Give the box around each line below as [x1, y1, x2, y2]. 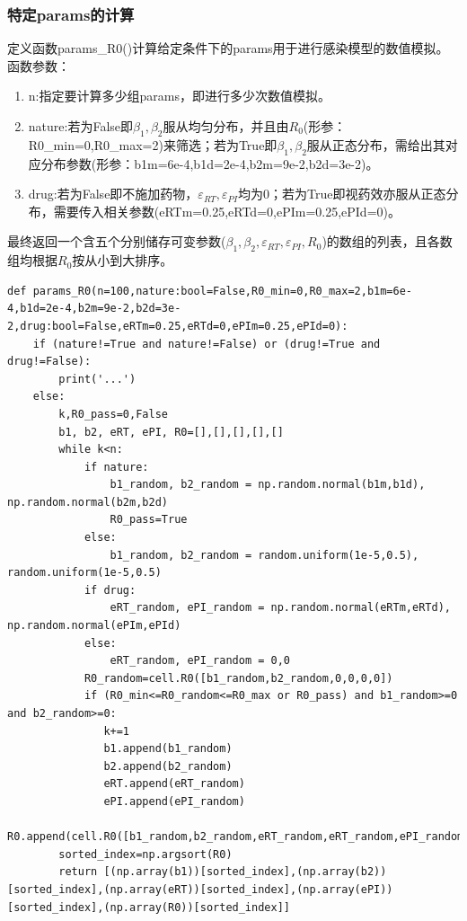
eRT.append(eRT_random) [103, 777, 245, 791]
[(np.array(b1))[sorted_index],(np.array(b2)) [103, 865, 387, 879]
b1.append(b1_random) [103, 742, 233, 756]
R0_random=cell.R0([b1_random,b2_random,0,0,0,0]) [84, 671, 393, 685]
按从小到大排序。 [72, 251, 173, 270]
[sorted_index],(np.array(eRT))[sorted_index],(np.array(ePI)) [7, 882, 393, 896]
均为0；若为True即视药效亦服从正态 [238, 184, 446, 203]
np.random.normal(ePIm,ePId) [7, 619, 181, 633]
